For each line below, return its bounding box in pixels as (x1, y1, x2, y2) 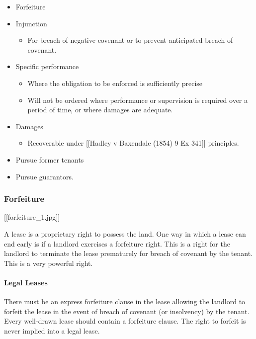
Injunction (15, 18, 47, 28)
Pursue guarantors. (15, 171, 74, 181)
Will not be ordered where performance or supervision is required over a (27, 94, 248, 105)
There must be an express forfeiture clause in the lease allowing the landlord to (4, 296, 246, 307)
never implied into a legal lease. (4, 325, 100, 336)
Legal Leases (4, 277, 48, 287)
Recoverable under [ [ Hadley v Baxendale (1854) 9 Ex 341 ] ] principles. (27, 138, 239, 148)
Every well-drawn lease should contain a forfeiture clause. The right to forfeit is (4, 316, 246, 326)
